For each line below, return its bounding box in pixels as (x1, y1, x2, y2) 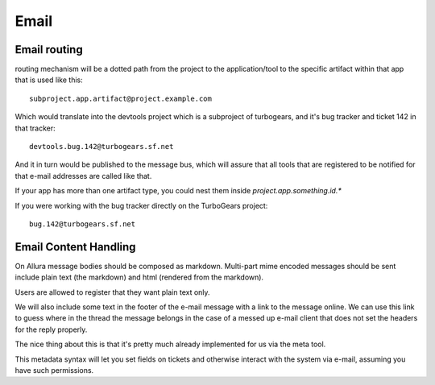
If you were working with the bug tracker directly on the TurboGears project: (14, 201, 268, 210)
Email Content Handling (14, 240, 136, 254)
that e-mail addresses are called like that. (14, 171, 152, 180)
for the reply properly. (14, 325, 88, 334)
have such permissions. (14, 366, 94, 375)
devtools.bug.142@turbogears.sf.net (29, 142, 174, 151)
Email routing (14, 43, 84, 56)
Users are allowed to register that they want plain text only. (14, 287, 210, 297)
